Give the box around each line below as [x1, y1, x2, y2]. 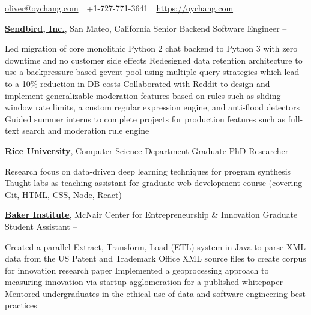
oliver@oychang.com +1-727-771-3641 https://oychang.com [5, 2, 234, 14]
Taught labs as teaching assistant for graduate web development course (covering [5, 176, 303, 189]
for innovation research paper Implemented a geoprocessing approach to [5, 263, 269, 276]
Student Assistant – [5, 220, 77, 232]
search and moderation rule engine [22, 124, 149, 137]
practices [5, 299, 37, 311]
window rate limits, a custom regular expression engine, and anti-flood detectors [5, 101, 300, 113]
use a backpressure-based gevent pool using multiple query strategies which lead [5, 65, 300, 78]
